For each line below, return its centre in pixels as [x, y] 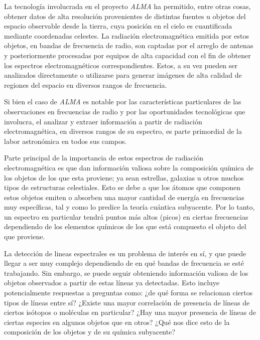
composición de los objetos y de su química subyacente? [90, 332]
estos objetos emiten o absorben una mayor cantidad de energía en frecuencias [124, 197]
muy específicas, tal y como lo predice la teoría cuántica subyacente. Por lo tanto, [129, 207]
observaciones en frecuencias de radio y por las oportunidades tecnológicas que [125, 111]
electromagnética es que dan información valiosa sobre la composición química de [129, 167]
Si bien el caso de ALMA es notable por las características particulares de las [123, 102]
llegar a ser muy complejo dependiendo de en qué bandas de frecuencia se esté [124, 263]
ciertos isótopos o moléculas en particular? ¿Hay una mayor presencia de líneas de [130, 312]
